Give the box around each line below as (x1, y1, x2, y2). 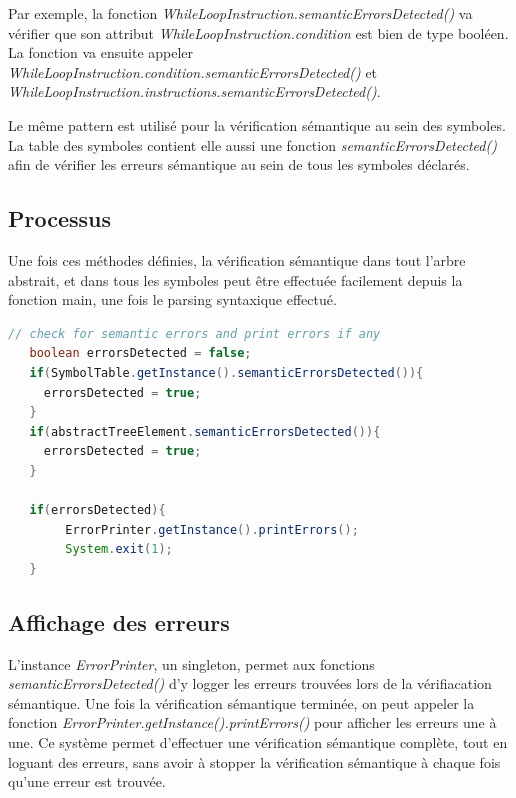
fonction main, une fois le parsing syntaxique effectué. (8, 289, 337, 310)
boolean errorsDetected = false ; (29, 346, 252, 361)
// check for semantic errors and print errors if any (8, 326, 381, 341)
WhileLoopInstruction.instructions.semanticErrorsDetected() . (8, 81, 381, 102)
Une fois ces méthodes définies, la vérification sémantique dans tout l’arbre (8, 249, 466, 270)
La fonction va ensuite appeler (8, 42, 194, 63)
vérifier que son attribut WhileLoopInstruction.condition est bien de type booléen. (8, 22, 509, 43)
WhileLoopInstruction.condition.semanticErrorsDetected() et (8, 61, 378, 82)
